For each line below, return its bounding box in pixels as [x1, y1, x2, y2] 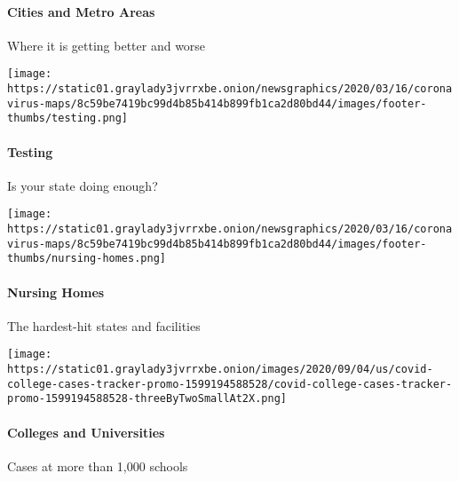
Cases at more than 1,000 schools [7, 456, 188, 475]
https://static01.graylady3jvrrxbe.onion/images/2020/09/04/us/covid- [7, 363, 433, 376]
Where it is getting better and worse [7, 35, 206, 54]
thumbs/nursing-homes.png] [7, 252, 166, 265]
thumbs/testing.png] [7, 112, 129, 125]
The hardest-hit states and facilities [7, 316, 201, 335]
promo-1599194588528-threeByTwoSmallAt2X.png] [7, 392, 287, 406]
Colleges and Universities [7, 422, 165, 441]
